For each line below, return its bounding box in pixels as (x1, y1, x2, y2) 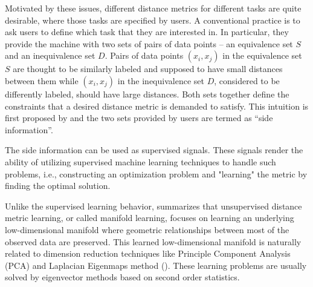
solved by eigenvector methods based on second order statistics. (5, 271, 240, 283)
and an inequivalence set (5, 49, 95, 62)
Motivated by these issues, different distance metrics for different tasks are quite (5, 2, 302, 14)
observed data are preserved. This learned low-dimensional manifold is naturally (5, 235, 302, 248)
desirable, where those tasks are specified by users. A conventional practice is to (5, 13, 300, 26)
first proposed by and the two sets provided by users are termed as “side (5, 111, 273, 124)
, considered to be (214, 74, 280, 87)
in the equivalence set (222, 49, 302, 62)
